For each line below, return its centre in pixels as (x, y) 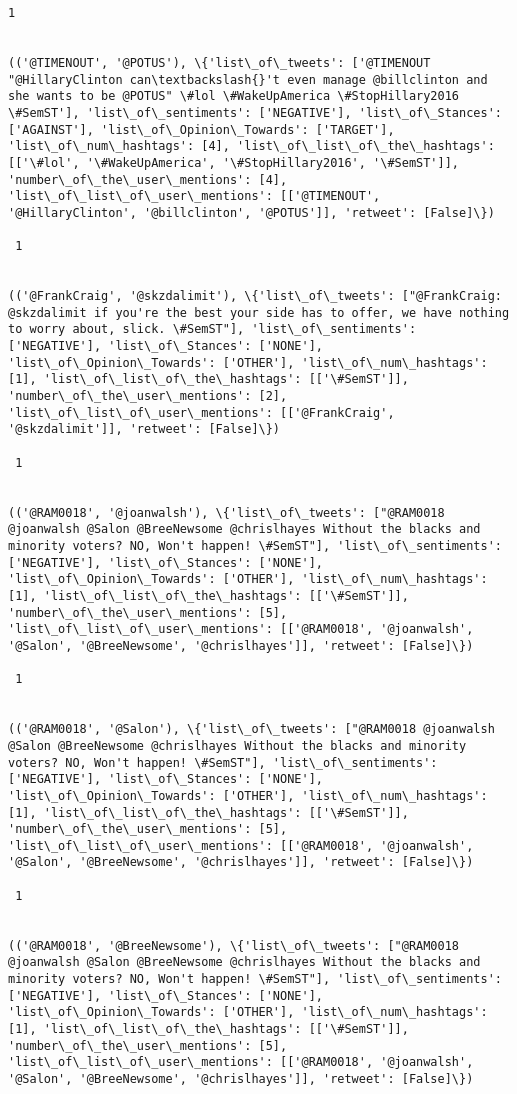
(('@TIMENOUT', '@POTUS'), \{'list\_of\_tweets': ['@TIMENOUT (219, 62)
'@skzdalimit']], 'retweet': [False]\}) (144, 429)
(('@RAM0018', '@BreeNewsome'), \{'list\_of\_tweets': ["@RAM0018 (234, 945)
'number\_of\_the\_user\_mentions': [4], (148, 179)
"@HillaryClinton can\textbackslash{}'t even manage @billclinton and (248, 79)
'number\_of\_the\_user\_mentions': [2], (148, 396)
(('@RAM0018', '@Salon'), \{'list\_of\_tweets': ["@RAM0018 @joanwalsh (251, 729)
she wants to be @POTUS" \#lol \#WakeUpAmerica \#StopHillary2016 (234, 96)
